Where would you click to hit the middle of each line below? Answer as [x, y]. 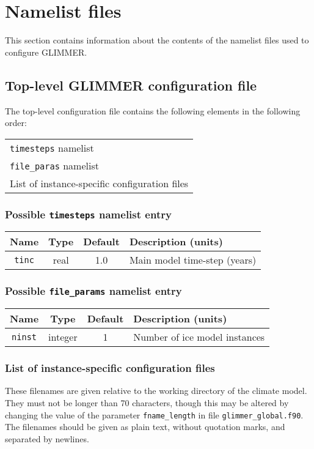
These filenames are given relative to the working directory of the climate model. [156, 391]
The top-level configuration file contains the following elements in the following [153, 110]
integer [63, 337]
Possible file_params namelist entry [93, 291]
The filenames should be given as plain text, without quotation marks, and [145, 427]
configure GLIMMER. [46, 52]
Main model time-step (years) [193, 260]
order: [16, 123]
